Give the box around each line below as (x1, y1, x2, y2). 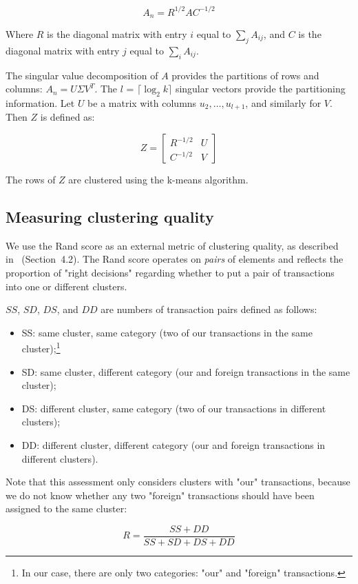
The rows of (6, 172, 56, 186)
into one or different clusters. (6, 279, 127, 293)
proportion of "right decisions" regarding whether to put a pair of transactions (6, 265, 335, 279)
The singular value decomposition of (6, 68, 158, 82)
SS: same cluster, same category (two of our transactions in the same (21, 325, 313, 339)
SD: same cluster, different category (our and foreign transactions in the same (21, 364, 350, 379)
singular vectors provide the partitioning (175, 81, 346, 96)
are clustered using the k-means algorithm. (68, 172, 249, 186)
